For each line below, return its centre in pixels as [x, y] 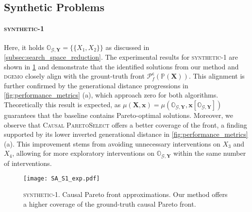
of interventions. [28, 163]
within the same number [210, 153]
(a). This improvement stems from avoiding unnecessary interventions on [112, 143]
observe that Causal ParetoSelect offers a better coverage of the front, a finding [126, 124]
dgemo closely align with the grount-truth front [74, 76]
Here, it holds [24, 47]
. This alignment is [217, 76]
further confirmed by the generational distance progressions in [96, 85]
